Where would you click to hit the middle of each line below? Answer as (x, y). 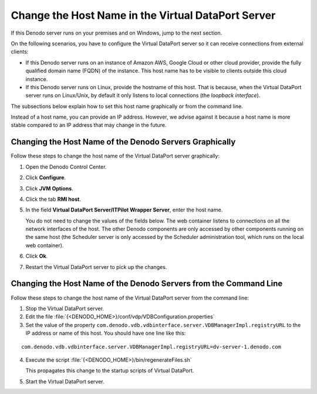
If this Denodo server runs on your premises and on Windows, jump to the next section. (117, 33)
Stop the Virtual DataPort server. (65, 308)
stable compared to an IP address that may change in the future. (89, 125)
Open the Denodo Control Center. (66, 167)
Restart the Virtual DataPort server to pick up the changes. (96, 267)
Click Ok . (37, 256)
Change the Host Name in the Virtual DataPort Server (143, 15)
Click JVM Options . (49, 188)
